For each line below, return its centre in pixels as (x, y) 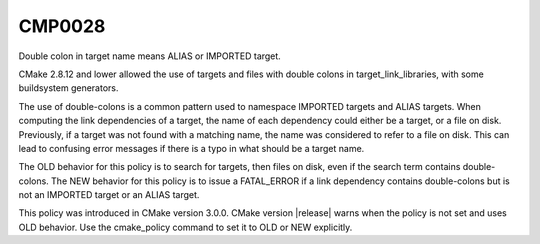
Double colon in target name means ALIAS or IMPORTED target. (150, 56)
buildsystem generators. (68, 88)
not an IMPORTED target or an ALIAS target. (109, 195)
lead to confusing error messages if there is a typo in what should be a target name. (191, 148)
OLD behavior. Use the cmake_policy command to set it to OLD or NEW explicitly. (185, 227)
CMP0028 (62, 26)
